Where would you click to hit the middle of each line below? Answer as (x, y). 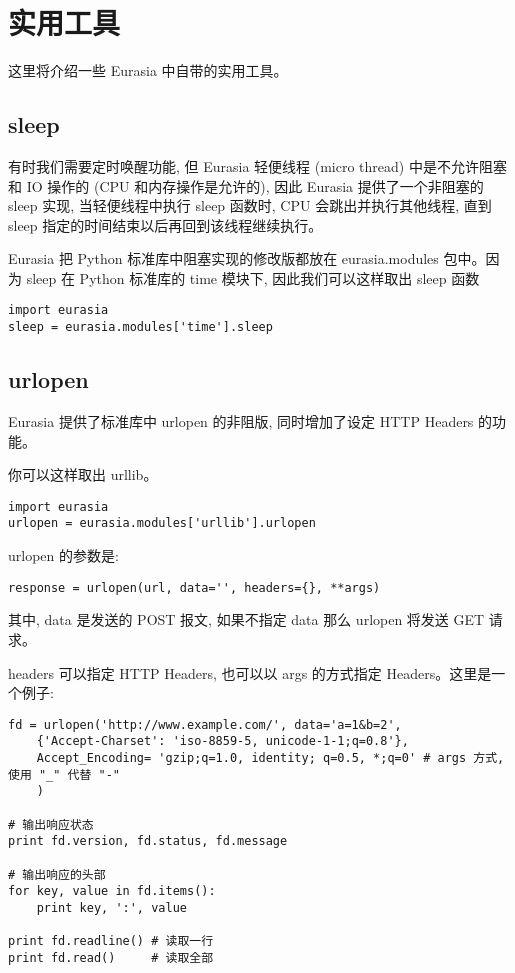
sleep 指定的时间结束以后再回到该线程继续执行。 (165, 224)
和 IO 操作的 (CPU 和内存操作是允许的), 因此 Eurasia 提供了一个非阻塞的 (246, 185)
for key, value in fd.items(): (112, 891)
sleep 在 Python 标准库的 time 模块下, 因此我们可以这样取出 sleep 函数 (253, 277)
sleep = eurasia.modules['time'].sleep (140, 327)
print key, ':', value (111, 907)
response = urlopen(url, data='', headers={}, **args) (194, 587)
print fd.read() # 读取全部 (111, 957)
